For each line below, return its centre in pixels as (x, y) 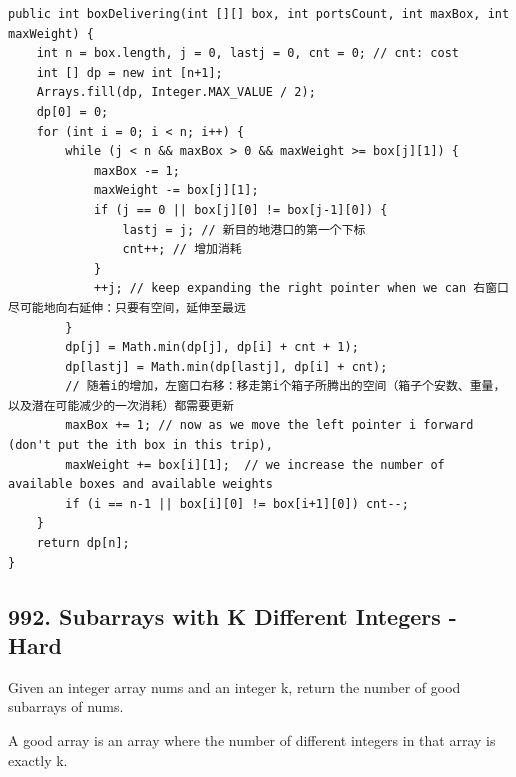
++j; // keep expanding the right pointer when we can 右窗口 (301, 288)
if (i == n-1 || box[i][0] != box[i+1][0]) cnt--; (237, 503)
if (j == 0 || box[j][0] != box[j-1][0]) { (240, 209)
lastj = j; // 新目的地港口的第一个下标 (244, 229)
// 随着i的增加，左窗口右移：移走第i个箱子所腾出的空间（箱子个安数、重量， (285, 386)
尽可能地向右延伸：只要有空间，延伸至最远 (127, 307)
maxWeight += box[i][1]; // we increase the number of (255, 464)
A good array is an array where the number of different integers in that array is (252, 740)
